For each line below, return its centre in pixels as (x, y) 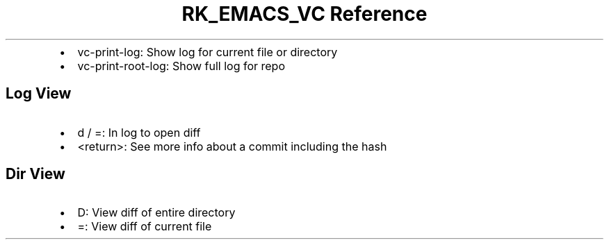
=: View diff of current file (145, 227)
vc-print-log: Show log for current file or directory (208, 52)
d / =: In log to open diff (139, 132)
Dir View (35, 174)
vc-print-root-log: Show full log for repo (181, 66)
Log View (39, 94)
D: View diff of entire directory (156, 213)
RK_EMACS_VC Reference (304, 14)
